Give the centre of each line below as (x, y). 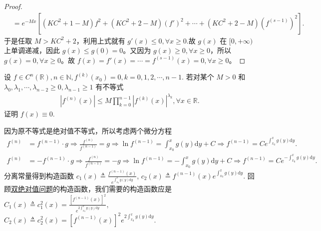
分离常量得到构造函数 (39, 175)
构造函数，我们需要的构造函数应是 (116, 189)
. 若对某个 (198, 77)
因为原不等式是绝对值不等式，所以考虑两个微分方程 (88, 130)
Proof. (13, 6)
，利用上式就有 (101, 40)
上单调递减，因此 (32, 50)
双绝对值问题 (32, 189)
